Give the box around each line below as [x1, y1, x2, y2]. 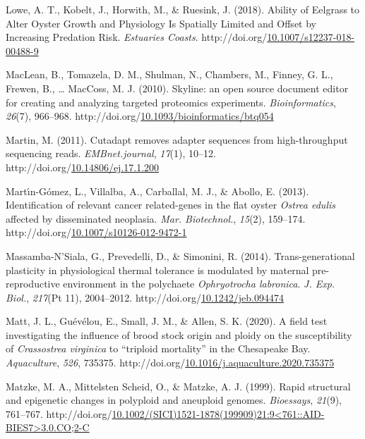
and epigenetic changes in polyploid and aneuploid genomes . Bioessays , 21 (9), [6, 392, 342, 407]
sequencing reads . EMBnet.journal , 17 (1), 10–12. [6, 146, 216, 161]
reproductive [6, 276, 60, 291]
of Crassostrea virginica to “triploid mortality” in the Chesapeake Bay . [6, 341, 311, 356]
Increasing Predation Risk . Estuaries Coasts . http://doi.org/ [6, 30, 268, 44]
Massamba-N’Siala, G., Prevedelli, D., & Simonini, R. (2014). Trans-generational [6, 248, 355, 263]
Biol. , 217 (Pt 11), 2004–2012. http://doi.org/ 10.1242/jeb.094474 [6, 290, 284, 304]
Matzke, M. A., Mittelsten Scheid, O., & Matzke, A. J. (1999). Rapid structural [6, 378, 351, 393]
